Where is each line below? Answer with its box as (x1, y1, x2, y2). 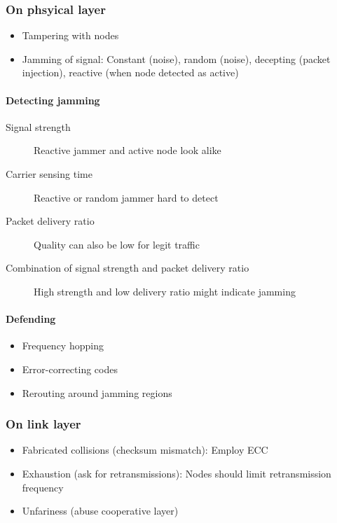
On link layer (6, 415, 81, 433)
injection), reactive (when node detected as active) (22, 65, 239, 80)
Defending (6, 312, 56, 326)
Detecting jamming (6, 92, 100, 107)
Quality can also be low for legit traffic (34, 237, 200, 251)
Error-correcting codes (22, 361, 118, 376)
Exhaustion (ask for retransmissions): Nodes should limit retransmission (22, 466, 331, 480)
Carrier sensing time (6, 166, 92, 181)
